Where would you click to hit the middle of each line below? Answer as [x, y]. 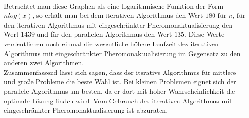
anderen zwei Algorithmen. [44, 63]
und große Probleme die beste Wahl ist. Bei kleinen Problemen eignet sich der [120, 81]
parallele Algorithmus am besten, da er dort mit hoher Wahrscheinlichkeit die [120, 91]
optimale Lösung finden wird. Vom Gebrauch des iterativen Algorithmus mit [118, 100]
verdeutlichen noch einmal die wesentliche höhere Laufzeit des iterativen [111, 43]
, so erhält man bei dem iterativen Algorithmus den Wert [118, 15]
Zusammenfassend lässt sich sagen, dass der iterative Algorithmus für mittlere [120, 72]
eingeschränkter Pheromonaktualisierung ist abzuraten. [86, 110]
